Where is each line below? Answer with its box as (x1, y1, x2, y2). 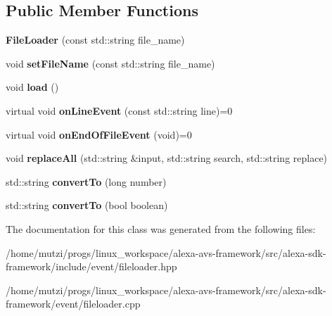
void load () (6, 80, 59, 94)
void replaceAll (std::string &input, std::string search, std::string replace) (6, 151, 328, 165)
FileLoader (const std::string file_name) (6, 32, 185, 47)
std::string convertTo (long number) (6, 174, 167, 189)
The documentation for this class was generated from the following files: (6, 221, 316, 236)
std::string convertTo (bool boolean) (6, 198, 168, 213)
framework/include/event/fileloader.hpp (6, 259, 177, 274)
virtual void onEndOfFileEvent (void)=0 (6, 127, 192, 141)
